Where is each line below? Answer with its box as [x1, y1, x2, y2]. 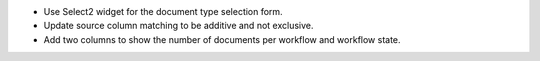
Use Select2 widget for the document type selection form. [43, 6, 284, 17]
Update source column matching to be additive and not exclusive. [43, 20, 314, 32]
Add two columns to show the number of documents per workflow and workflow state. [43, 33, 401, 45]
